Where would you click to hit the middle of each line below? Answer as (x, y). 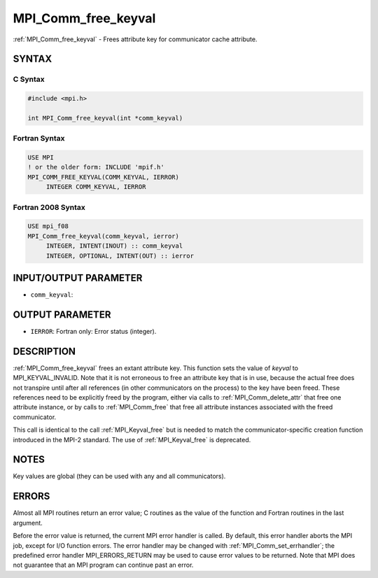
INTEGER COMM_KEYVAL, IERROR (96, 187)
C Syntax (29, 79)
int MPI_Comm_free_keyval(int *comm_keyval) (105, 118)
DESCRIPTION (44, 351)
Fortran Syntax (39, 139)
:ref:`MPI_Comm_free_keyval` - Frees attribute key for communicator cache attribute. (135, 39)
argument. (28, 523)
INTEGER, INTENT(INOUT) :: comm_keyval (114, 246)
